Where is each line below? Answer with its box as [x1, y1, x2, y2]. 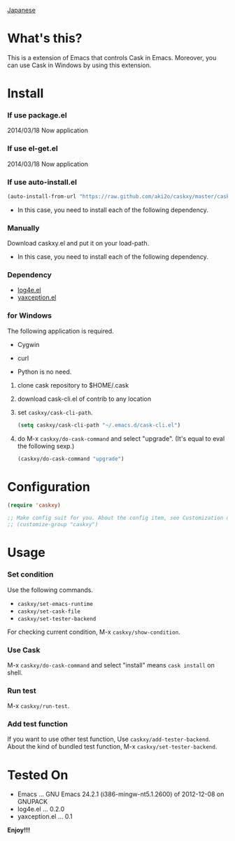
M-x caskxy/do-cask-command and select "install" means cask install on [7, 660, 215, 669]
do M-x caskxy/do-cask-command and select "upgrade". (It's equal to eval [17, 434, 225, 443]
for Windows [7, 311, 52, 320]
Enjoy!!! [7, 826, 30, 835]
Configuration [7, 479, 91, 495]
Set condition [7, 570, 54, 579]
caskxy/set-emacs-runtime [17, 600, 93, 607]
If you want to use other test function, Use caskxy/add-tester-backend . [7, 735, 211, 744]
